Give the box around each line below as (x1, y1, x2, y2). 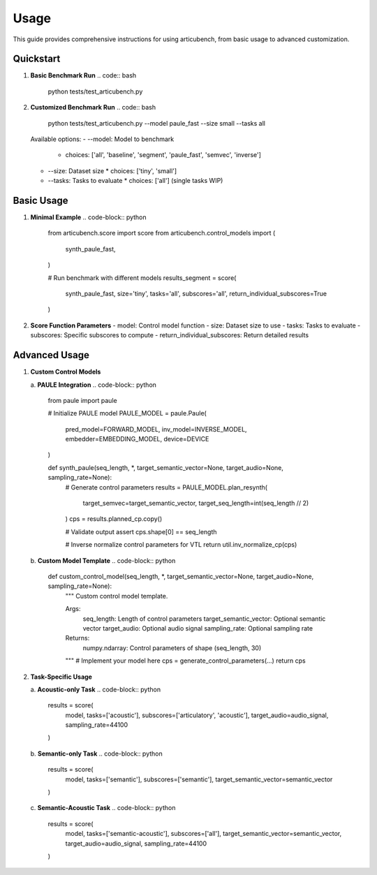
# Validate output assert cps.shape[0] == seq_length (65, 527, 217, 536)
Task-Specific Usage (30, 672, 92, 681)
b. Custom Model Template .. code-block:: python (30, 556, 176, 565)
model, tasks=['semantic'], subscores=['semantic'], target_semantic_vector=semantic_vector (65, 775, 333, 784)
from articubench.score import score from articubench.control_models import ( (47, 229, 276, 237)
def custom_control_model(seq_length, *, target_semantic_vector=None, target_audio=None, (47, 572, 314, 580)
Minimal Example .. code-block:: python (30, 213, 147, 221)
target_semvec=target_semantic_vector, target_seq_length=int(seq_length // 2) (82, 499, 309, 508)
